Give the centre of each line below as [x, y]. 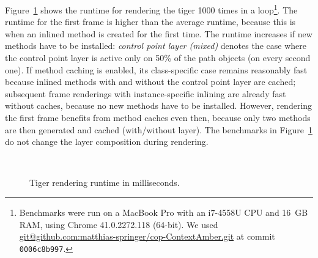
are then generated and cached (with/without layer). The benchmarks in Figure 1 [159, 129]
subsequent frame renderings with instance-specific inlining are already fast [146, 93]
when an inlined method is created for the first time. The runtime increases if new [159, 33]
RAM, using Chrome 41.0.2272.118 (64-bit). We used [119, 224]
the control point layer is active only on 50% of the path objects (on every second [158, 58]
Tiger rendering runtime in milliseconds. [105, 182]
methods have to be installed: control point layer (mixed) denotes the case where [156, 46]
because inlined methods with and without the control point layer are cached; [150, 82]
